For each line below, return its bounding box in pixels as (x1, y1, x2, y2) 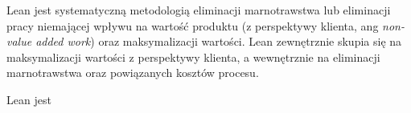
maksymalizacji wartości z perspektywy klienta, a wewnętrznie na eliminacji (6, 48, 380, 65)
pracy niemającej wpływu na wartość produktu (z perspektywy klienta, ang (6, 17, 379, 34)
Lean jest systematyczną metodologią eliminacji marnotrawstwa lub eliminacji (6, 2, 391, 18)
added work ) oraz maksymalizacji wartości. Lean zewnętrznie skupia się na (35, 33, 402, 50)
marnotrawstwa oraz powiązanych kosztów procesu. (6, 64, 259, 81)
